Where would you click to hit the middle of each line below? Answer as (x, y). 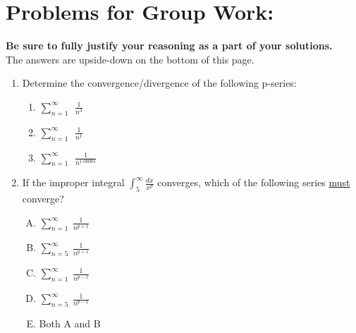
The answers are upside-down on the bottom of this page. (130, 59)
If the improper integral (73, 182)
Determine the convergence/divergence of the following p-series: (159, 83)
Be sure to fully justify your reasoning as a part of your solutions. (169, 46)
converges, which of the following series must (254, 182)
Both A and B (70, 323)
